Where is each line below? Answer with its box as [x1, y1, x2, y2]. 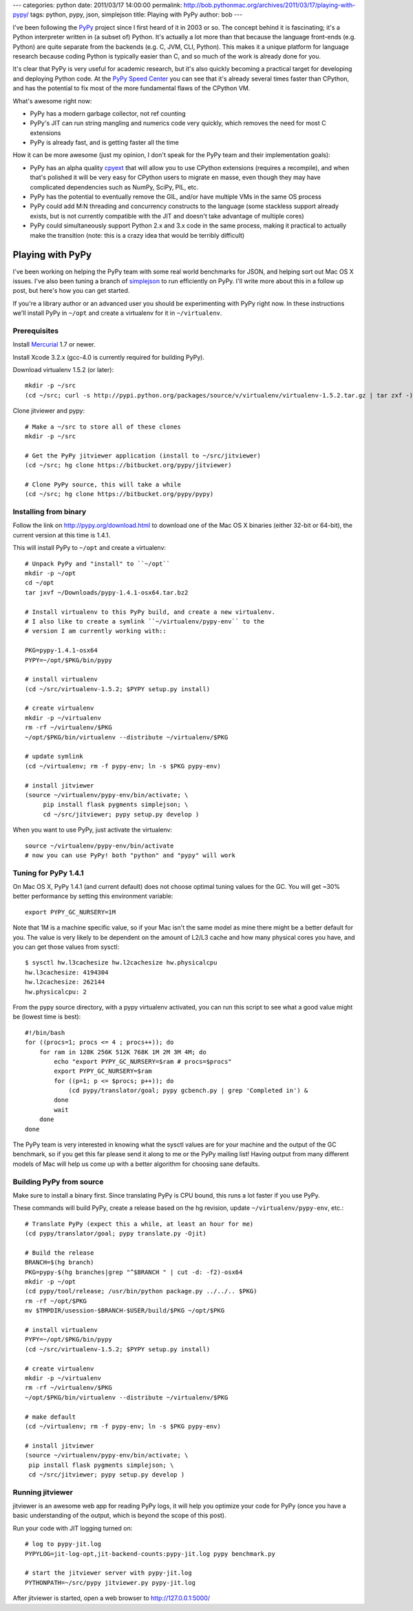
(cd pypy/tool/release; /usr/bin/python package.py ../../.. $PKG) [25, 1287, 257, 1295]
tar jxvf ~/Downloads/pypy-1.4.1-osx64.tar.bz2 [25, 588, 189, 596]
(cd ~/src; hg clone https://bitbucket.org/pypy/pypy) [25, 490, 214, 498]
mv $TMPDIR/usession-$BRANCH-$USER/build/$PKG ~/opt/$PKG [25, 1306, 225, 1315]
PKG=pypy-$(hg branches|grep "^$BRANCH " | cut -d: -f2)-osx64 [25, 1268, 243, 1276]
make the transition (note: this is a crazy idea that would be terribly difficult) [30, 231, 245, 239]
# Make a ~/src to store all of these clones [25, 422, 182, 431]
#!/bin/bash [25, 1029, 65, 1036]
